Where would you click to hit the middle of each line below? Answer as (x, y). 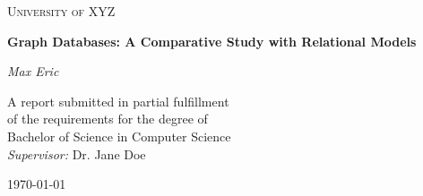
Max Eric (33, 71)
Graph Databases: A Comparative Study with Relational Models (212, 41)
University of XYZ (61, 11)
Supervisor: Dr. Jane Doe (77, 153)
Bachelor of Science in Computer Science (119, 136)
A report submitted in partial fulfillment (118, 101)
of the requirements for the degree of (108, 119)
